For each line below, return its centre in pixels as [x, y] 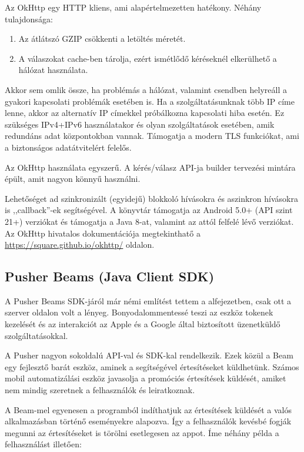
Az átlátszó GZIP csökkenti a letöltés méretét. [102, 39]
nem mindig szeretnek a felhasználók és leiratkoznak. [100, 390]
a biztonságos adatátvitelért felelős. [68, 147]
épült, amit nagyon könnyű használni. [73, 179]
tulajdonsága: [29, 19]
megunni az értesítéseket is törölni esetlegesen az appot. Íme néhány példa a [142, 432]
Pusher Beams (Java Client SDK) [110, 276]
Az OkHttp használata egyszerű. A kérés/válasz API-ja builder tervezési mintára [150, 167]
